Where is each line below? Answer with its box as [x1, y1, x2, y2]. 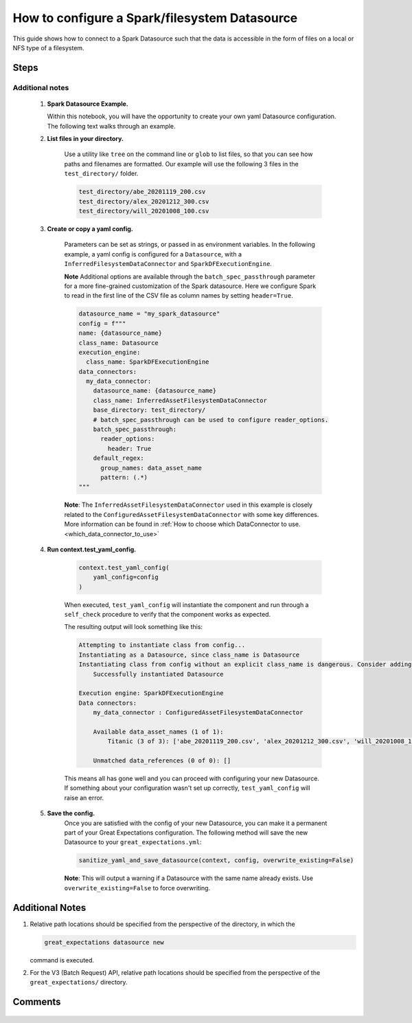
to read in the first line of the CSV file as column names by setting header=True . [64, 291, 293, 300]
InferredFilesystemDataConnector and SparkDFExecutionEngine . [64, 260, 273, 268]
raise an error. [64, 793, 104, 802]
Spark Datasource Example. [47, 100, 128, 108]
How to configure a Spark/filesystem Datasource [12, 10, 298, 25]
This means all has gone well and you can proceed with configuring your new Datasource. [64, 774, 319, 783]
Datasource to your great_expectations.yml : [64, 838, 202, 846]
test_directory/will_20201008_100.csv [78, 207, 209, 215]
